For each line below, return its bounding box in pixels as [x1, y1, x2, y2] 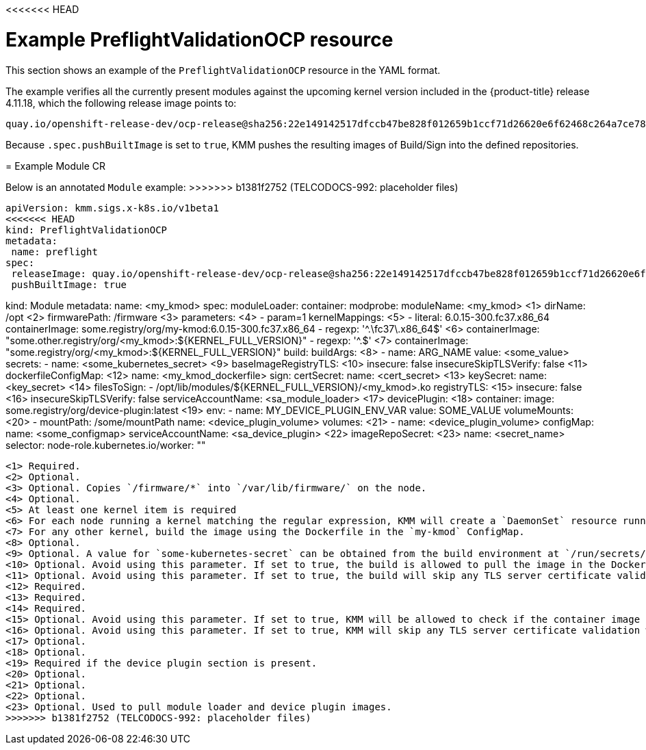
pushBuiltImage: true [11, 279, 127, 290]
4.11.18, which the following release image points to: [5, 96, 237, 109]
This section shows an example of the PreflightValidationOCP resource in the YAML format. [5, 64, 441, 76]
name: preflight [11, 246, 98, 257]
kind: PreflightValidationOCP [5, 224, 168, 235]
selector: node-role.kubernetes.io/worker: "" [5, 439, 206, 451]
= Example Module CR [5, 159, 106, 172]
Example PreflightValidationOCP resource [5, 27, 393, 51]
